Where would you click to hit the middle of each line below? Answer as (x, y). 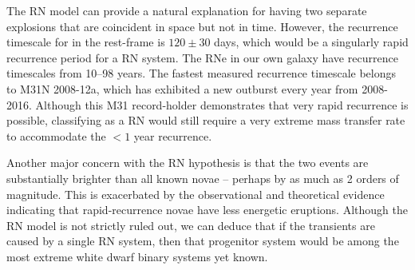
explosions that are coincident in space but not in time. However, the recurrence (202, 26)
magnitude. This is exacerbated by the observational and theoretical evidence (196, 194)
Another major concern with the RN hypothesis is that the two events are (188, 163)
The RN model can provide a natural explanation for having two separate (187, 10)
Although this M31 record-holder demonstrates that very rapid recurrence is (222, 104)
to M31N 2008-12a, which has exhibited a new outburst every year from (182, 88)
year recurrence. (173, 135)
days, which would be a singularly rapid (311, 42)
